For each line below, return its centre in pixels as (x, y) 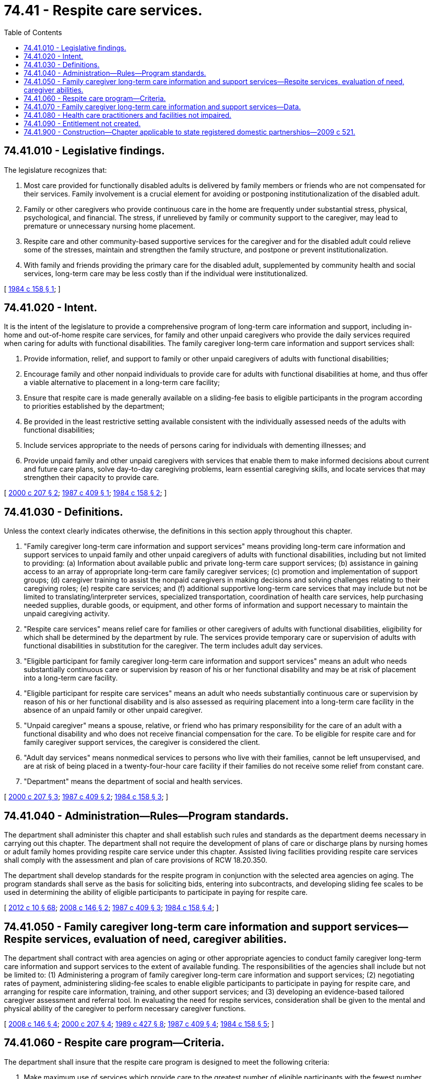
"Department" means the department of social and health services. (133, 782)
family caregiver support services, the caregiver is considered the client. (142, 742)
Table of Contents (33, 32)
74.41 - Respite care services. (103, 10)
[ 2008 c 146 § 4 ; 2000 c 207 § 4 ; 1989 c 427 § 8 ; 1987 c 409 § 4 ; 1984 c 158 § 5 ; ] (139, 1024)
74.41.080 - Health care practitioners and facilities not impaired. (128, 115)
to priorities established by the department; (94, 406)
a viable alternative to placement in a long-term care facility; (122, 383)
